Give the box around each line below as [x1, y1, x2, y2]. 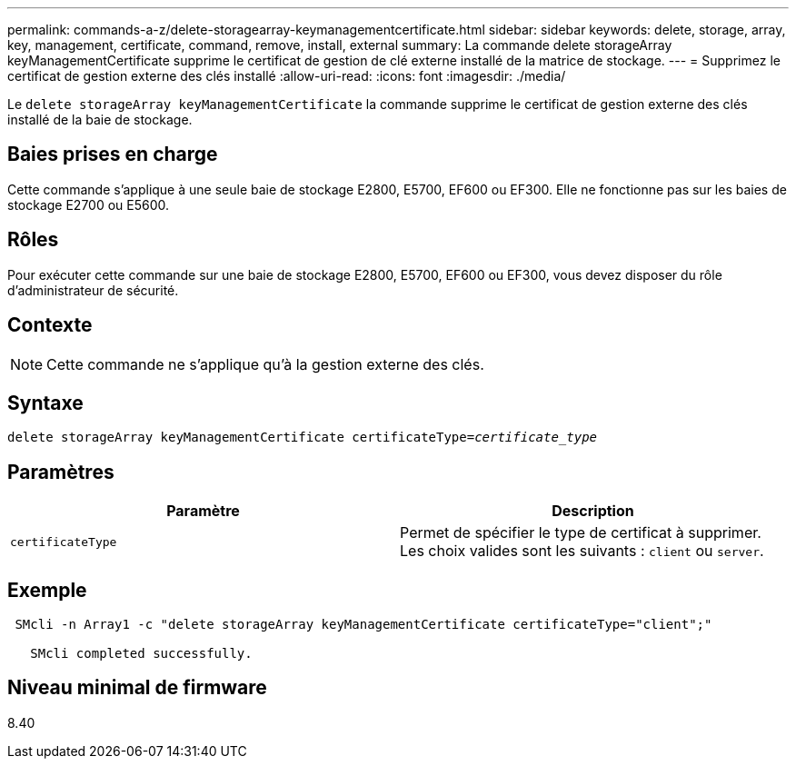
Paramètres [7, 460, 114, 483]
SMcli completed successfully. [30, 646, 253, 662]
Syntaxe [7, 391, 84, 414]
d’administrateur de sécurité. [7, 282, 179, 298]
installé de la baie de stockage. [7, 112, 193, 127]
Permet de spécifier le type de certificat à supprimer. [400, 523, 761, 542]
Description [552, 502, 634, 521]
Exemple [7, 578, 87, 602]
